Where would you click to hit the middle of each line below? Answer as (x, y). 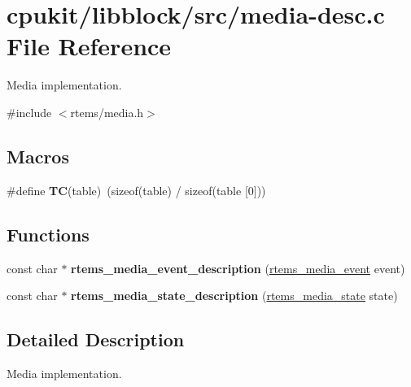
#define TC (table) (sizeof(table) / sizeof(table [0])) (136, 190)
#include (29, 112)
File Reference (89, 46)
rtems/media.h (107, 112)
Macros (38, 156)
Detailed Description (96, 339)
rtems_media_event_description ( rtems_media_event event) (238, 268)
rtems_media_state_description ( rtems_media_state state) (234, 296)
